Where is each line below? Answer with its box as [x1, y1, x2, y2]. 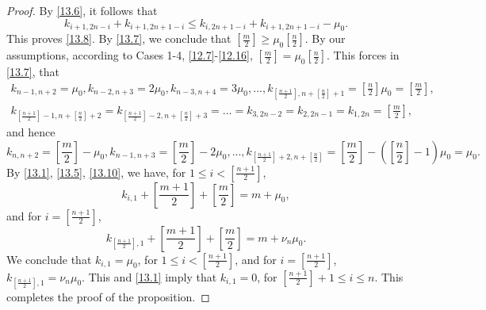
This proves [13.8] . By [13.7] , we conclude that [6, 30, 232, 47]
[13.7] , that [6, 63, 59, 79]
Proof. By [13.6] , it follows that [6, 2, 158, 18]
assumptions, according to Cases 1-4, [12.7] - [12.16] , [6, 47, 253, 63]
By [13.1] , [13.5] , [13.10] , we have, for [6, 163, 186, 180]
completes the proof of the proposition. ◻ [6, 288, 210, 304]
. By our [304, 30, 346, 47]
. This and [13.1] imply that [82, 268, 217, 285]
